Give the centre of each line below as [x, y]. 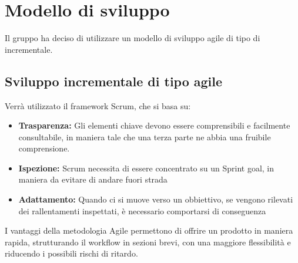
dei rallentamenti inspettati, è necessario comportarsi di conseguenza [142, 210]
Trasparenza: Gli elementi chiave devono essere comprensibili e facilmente [154, 125]
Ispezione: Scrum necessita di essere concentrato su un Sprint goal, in [146, 168]
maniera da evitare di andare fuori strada [93, 179]
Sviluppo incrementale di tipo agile [114, 81]
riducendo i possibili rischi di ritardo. [71, 253]
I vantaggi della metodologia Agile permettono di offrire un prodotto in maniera [149, 230]
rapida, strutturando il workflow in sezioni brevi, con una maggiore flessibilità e [148, 242]
